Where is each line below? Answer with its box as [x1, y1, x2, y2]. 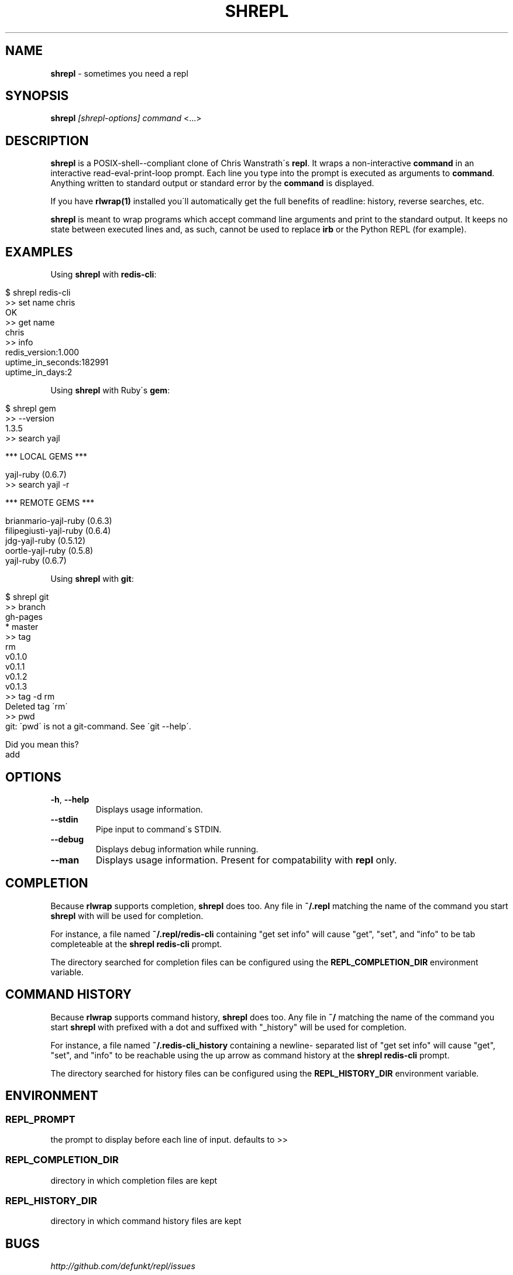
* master [5, 622, 39, 632]
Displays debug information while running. [95, 844, 259, 854]
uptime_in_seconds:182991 [5, 357, 109, 368]
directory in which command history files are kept [50, 1216, 242, 1226]
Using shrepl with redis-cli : [50, 269, 157, 280]
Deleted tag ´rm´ [5, 701, 68, 712]
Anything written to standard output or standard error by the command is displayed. [50, 178, 374, 188]
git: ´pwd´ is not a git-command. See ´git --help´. [5, 721, 191, 732]
